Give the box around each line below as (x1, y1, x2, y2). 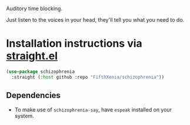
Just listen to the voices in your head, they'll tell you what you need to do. (6, 16, 185, 23)
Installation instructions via (6, 37, 142, 50)
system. (14, 112, 34, 119)
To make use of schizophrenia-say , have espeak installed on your (14, 106, 172, 113)
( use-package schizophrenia (6, 69, 75, 75)
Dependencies (6, 90, 61, 100)
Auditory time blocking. (6, 5, 63, 12)
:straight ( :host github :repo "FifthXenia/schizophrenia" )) (11, 74, 165, 80)
